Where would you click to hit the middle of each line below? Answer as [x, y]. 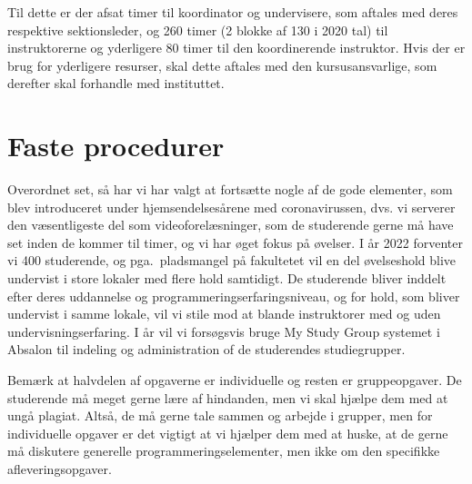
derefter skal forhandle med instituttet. [116, 83]
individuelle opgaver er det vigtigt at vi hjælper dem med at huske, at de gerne [228, 433]
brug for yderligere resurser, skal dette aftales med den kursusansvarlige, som [222, 65]
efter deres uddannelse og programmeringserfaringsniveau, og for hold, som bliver [234, 296]
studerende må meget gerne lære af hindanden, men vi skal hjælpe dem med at [228, 397]
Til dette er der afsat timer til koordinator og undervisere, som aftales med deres [233, 12]
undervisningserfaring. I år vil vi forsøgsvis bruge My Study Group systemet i [224, 331]
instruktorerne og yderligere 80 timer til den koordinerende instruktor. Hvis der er [236, 48]
